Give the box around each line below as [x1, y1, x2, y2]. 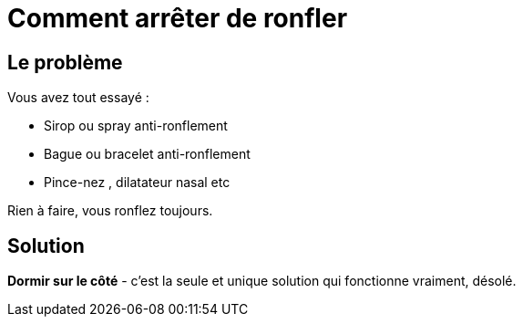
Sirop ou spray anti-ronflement [44, 118, 228, 134]
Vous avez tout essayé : [7, 89, 149, 106]
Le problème [7, 50, 123, 74]
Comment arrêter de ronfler [7, 3, 348, 34]
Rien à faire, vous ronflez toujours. [7, 203, 213, 219]
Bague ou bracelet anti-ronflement [44, 146, 251, 162]
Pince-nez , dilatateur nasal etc [44, 174, 231, 191]
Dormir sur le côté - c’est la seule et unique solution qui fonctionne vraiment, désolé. [7, 273, 517, 289]
